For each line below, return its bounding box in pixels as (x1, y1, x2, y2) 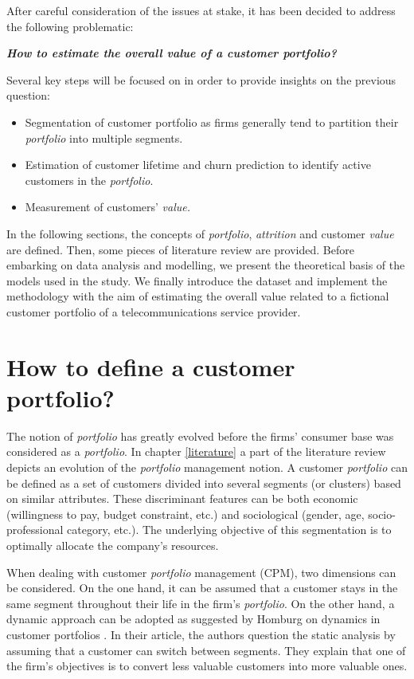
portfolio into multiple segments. (25, 129, 183, 146)
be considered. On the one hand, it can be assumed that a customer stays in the (6, 579, 398, 596)
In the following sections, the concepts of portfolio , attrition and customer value (6, 225, 394, 241)
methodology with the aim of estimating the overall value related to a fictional (6, 288, 389, 304)
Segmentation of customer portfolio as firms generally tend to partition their (25, 113, 399, 130)
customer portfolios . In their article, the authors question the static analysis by (6, 626, 396, 642)
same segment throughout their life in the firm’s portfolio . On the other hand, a (6, 595, 395, 611)
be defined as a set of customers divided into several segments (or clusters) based (6, 474, 401, 491)
